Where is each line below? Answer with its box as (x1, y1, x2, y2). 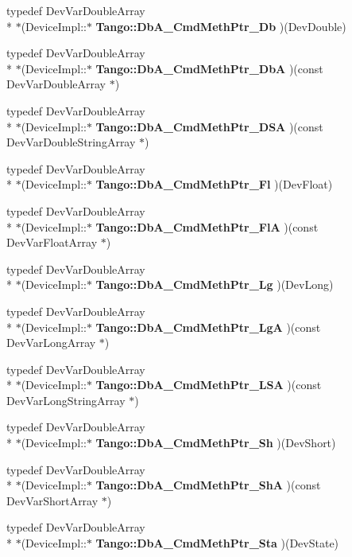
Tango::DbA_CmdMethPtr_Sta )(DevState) (95, 535, 339, 551)
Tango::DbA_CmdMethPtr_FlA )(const (95, 218, 319, 235)
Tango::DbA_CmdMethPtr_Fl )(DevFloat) (95, 176, 333, 193)
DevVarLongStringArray (6, 391, 126, 408)
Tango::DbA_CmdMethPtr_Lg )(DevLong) (95, 276, 334, 293)
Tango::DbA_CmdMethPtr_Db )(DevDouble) (95, 18, 346, 34)
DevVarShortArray (6, 492, 99, 508)
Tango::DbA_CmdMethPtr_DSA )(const (95, 118, 323, 134)
